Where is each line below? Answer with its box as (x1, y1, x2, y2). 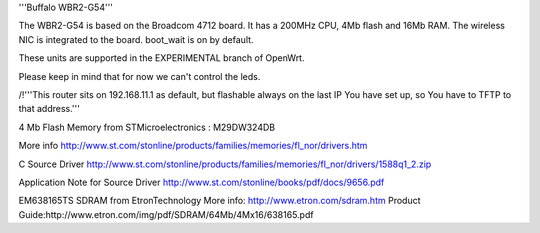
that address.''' (18, 103, 80, 115)
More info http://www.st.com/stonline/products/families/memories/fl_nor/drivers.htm (18, 140, 368, 152)
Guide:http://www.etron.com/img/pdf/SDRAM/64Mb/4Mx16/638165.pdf (18, 208, 314, 220)
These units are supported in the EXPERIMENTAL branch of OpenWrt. (18, 52, 305, 64)
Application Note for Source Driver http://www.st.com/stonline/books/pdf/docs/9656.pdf (18, 176, 385, 188)
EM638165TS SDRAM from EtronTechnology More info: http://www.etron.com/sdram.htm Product (18, 195, 421, 207)
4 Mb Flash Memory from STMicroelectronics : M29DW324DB (18, 121, 275, 133)
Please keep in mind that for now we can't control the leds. (18, 70, 261, 82)
